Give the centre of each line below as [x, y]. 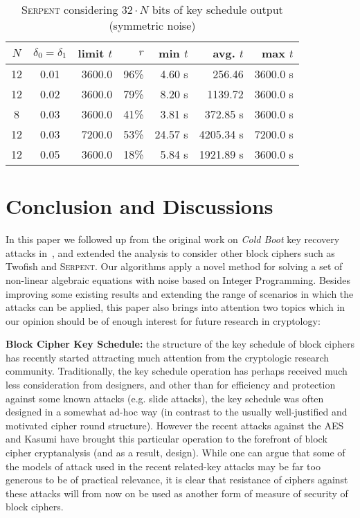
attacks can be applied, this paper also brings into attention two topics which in [175, 307]
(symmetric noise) [152, 25]
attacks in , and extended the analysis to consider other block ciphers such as [170, 252]
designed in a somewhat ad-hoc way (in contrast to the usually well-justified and [177, 412]
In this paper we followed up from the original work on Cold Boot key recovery [173, 239]
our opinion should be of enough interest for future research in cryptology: [163, 320]
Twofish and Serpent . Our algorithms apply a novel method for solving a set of [174, 266]
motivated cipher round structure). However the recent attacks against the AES [175, 425]
